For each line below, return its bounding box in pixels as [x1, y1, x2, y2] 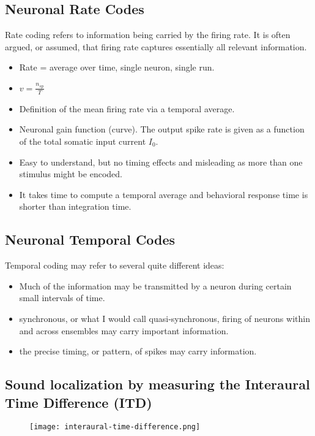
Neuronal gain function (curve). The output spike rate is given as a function [19, 123, 305, 136]
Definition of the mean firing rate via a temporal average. [19, 102, 235, 115]
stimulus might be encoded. [19, 167, 122, 180]
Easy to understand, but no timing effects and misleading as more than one [19, 155, 303, 168]
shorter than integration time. [19, 200, 132, 213]
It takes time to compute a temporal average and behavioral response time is [19, 188, 308, 201]
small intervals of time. [19, 291, 105, 304]
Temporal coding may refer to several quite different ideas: [5, 259, 224, 272]
